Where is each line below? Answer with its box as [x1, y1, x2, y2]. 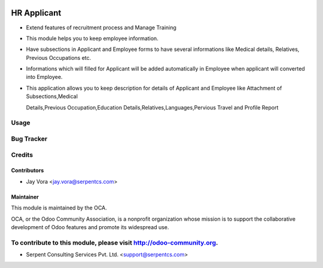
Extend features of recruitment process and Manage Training [26, 24, 176, 31]
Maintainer [11, 193, 39, 200]
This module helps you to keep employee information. [26, 35, 159, 42]
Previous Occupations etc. [26, 54, 92, 61]
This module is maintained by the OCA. [11, 204, 107, 212]
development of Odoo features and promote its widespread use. [11, 223, 169, 230]
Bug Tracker [11, 135, 48, 143]
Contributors [11, 167, 44, 174]
